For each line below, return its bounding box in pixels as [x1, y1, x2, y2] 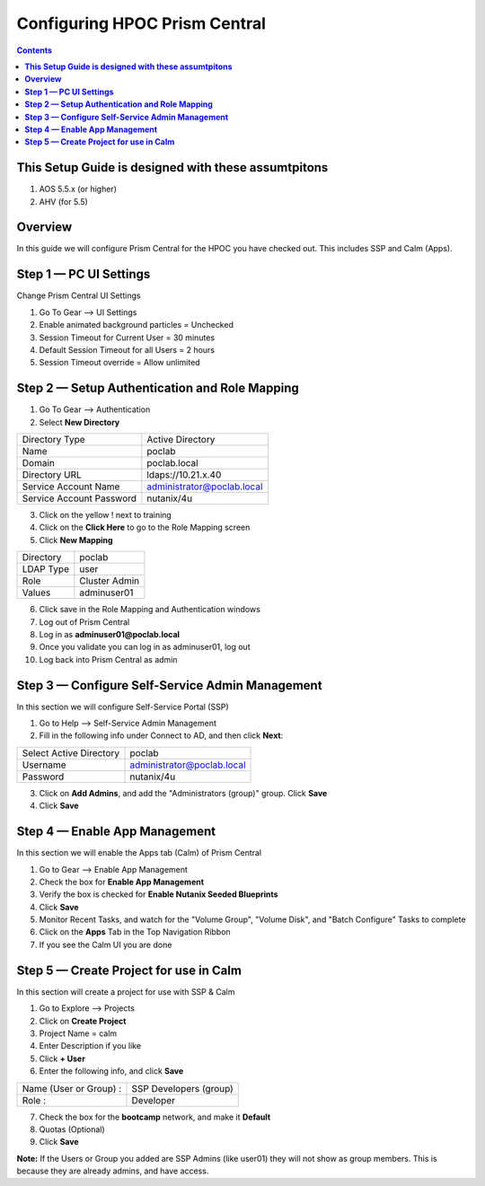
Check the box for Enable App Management [39, 876, 205, 887]
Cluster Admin [79, 575, 140, 587]
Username [22, 759, 66, 771]
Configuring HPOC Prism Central [16, 13, 267, 33]
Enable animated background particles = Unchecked [39, 320, 234, 330]
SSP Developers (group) [131, 1082, 234, 1094]
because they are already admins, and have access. [16, 1165, 209, 1176]
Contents [16, 45, 53, 56]
